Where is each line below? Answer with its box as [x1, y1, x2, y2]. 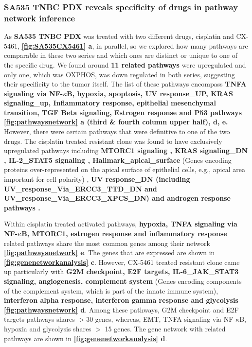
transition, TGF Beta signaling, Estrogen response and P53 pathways [4, 107, 242, 117]
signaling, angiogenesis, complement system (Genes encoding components [4, 276, 242, 286]
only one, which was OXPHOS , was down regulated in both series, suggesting [4, 69, 235, 79]
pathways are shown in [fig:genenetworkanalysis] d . [4, 333, 167, 343]
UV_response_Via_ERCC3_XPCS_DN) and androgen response [4, 193, 231, 203]
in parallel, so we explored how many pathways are [96, 40, 248, 51]
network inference [4, 12, 75, 24]
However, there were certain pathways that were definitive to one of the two [4, 126, 230, 137]
